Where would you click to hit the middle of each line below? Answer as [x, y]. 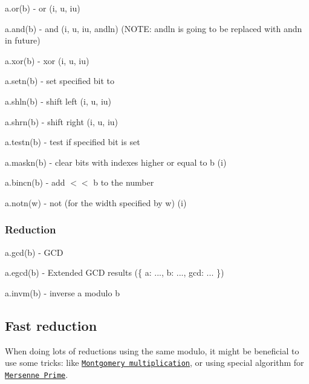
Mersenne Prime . [37, 374]
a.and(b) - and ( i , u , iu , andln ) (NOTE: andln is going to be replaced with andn [154, 28]
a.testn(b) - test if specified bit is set [73, 142]
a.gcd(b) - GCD [34, 252]
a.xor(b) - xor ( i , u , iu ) [47, 60]
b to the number [124, 182]
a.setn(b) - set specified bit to [60, 81]
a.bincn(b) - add [35, 182]
